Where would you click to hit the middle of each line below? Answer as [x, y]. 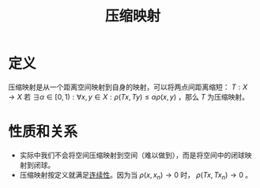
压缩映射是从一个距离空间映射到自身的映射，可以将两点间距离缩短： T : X [128, 87]
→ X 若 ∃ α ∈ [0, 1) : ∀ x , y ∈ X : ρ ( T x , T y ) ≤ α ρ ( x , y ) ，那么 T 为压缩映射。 [128, 96]
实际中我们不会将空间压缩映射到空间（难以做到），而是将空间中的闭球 [132, 155]
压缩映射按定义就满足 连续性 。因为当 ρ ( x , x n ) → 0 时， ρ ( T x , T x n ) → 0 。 [136, 176]
